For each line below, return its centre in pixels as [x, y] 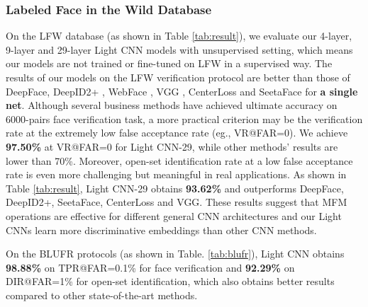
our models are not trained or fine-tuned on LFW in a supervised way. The [169, 63]
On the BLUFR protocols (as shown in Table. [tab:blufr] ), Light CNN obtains [175, 254]
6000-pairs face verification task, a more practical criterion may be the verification [184, 118]
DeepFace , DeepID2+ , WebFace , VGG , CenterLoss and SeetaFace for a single [182, 91]
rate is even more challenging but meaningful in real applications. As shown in [176, 174]
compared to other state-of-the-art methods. [102, 295]
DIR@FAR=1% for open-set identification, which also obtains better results [170, 281]
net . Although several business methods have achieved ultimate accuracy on [172, 105]
